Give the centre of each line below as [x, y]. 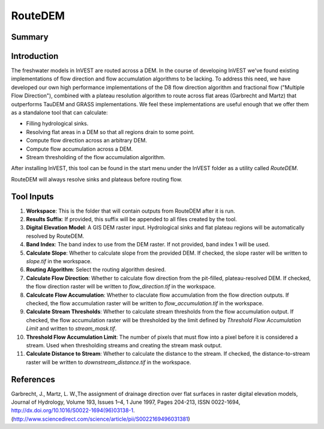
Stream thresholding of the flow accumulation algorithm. [96, 157]
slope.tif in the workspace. [59, 261]
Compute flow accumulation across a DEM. [79, 149]
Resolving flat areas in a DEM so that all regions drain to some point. [110, 132]
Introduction [35, 56]
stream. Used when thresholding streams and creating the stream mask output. [124, 345]
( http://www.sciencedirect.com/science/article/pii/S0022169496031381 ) [100, 419]
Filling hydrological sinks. [57, 124]
